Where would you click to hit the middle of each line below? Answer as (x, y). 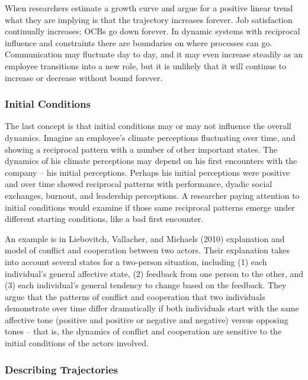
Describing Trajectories (62, 369)
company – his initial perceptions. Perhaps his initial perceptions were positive (147, 172)
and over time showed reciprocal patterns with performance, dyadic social (139, 184)
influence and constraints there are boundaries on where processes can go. (139, 42)
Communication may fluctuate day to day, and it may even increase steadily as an (154, 54)
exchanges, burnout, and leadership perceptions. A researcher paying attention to (152, 195)
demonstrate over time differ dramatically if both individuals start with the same (152, 308)
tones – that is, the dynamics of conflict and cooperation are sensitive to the (143, 331)
